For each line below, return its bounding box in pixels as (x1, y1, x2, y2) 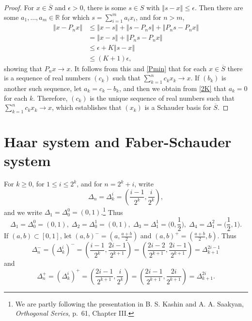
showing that (4, 63, 43, 73)
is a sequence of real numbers (4, 73, 91, 83)
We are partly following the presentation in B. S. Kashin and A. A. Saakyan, (15, 298, 244, 308)
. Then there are (194, 2, 243, 12)
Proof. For (4, 2, 34, 12)
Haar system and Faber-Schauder (4, 132, 232, 152)
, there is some (83, 2, 126, 12)
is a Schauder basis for (144, 102, 211, 112)
